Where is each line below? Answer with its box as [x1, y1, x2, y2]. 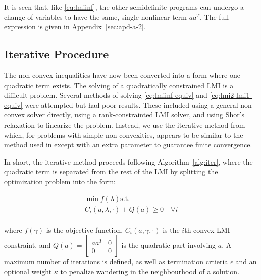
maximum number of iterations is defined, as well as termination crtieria [4, 256, 228, 267]
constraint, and [4, 239, 51, 250]
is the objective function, [46, 224, 123, 235]
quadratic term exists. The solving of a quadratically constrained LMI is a [4, 79, 234, 90]
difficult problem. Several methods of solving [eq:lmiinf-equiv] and [4, 90, 207, 100]
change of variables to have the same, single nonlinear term [4, 11, 187, 22]
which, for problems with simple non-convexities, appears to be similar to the [4, 129, 243, 140]
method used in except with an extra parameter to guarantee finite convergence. [4, 139, 252, 150]
